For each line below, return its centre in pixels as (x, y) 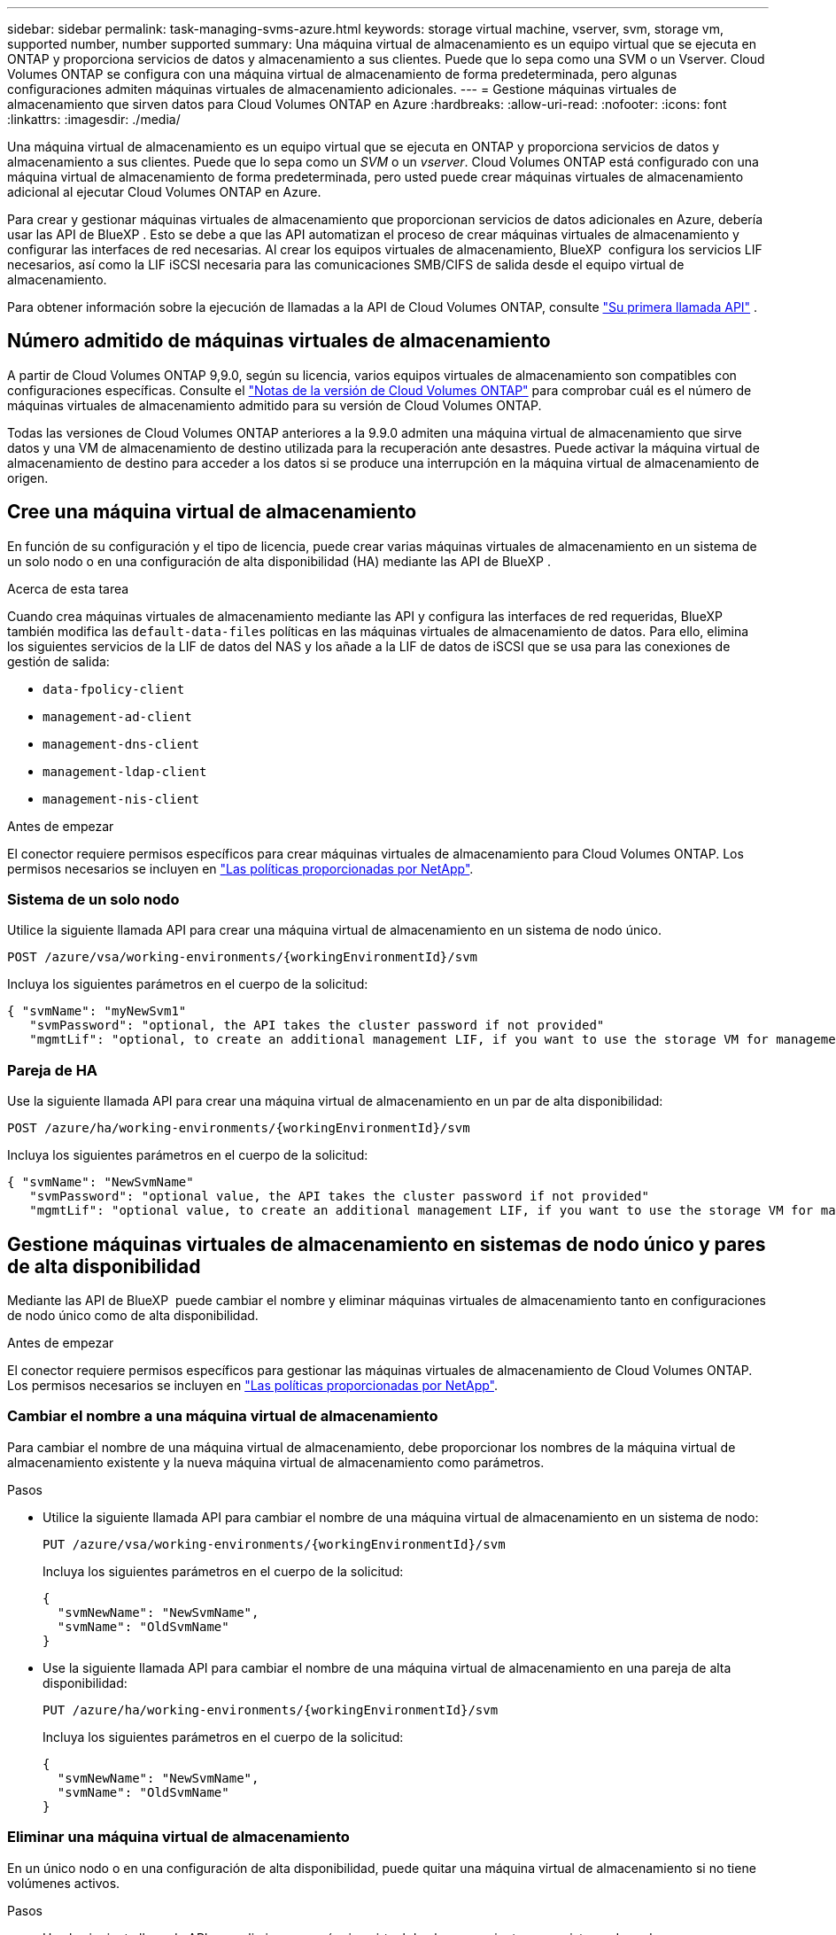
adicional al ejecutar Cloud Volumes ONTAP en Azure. (164, 192)
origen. (28, 478)
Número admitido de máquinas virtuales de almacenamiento (279, 341)
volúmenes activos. (64, 1883)
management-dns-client (121, 744)
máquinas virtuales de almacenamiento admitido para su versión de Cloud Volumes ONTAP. (275, 405)
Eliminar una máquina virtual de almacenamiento (178, 1837)
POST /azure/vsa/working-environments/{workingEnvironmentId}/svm (243, 957)
